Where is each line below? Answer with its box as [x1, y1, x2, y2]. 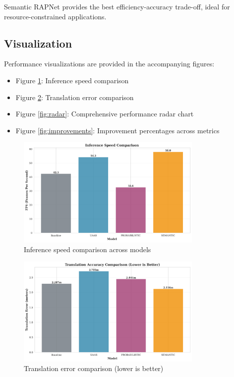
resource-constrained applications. [4, 11, 107, 21]
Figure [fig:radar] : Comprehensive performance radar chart [15, 108, 194, 119]
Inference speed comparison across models [24, 244, 151, 254]
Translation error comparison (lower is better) [24, 363, 164, 374]
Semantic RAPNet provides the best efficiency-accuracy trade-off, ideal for [4, 1, 230, 11]
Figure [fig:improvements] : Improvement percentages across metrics [15, 125, 220, 135]
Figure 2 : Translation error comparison [15, 92, 134, 102]
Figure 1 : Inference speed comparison [15, 75, 129, 85]
